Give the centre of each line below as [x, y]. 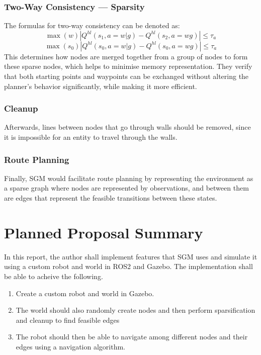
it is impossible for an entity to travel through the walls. [91, 137]
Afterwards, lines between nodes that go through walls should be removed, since [127, 127]
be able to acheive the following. [54, 276]
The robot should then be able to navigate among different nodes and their [132, 337]
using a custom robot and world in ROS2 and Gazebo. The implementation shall [128, 266]
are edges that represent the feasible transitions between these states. [111, 198]
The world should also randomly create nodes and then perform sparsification [136, 310]
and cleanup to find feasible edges [68, 320]
